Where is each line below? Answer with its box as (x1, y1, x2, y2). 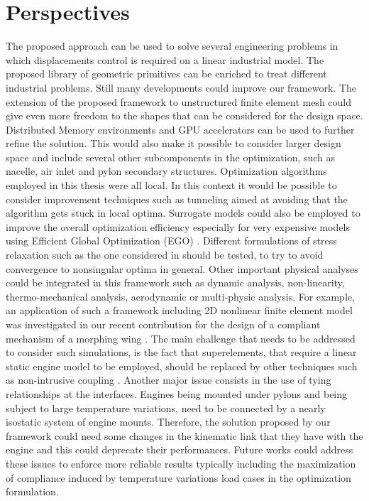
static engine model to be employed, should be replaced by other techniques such (6, 358, 358, 373)
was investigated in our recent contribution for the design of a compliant (6, 317, 321, 331)
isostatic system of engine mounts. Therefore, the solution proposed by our (6, 414, 331, 429)
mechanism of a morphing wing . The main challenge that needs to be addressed (6, 330, 356, 345)
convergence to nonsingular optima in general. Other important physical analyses (6, 261, 358, 276)
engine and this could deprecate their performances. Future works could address (6, 442, 353, 457)
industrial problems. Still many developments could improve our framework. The (6, 80, 356, 95)
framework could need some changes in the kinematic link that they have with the (6, 428, 363, 443)
